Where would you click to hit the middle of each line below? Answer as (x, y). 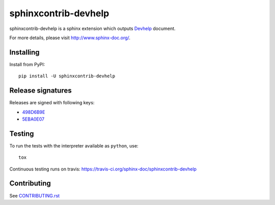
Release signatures (40, 91)
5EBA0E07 (33, 119)
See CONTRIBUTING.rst (35, 195)
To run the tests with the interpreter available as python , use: (74, 145)
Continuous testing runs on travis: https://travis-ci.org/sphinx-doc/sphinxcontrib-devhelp (103, 169)
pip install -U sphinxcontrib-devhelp (67, 76)
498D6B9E (34, 112)
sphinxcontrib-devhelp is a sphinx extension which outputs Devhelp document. (92, 28)
